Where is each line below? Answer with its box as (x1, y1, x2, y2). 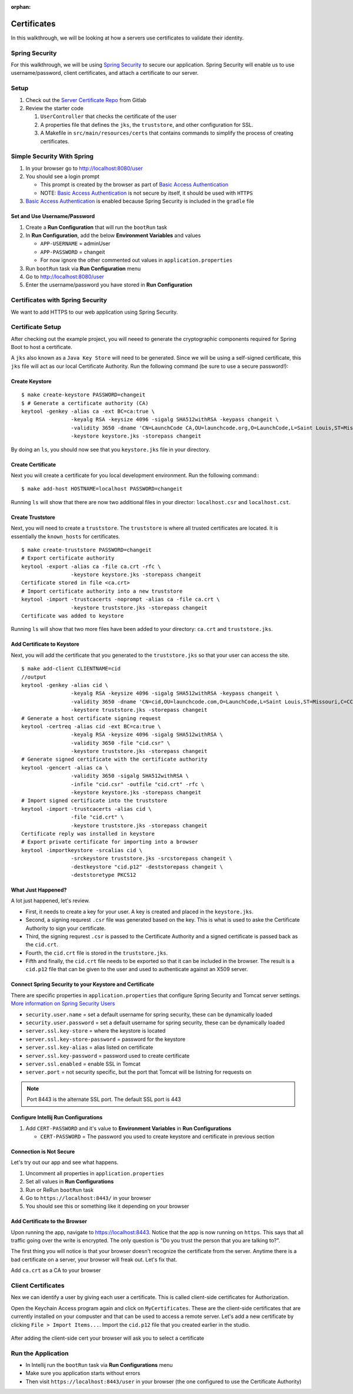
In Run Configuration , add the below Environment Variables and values (25, 232, 201, 239)
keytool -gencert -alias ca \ (21, 764, 109, 771)
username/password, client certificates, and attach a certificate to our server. (11, 70, 199, 77)
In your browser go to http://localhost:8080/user (25, 165, 144, 172)
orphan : (11, 4, 31, 10)
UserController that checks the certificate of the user (40, 113, 176, 120)
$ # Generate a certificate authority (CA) (21, 400, 149, 406)
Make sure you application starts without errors (25, 1370, 141, 1377)
